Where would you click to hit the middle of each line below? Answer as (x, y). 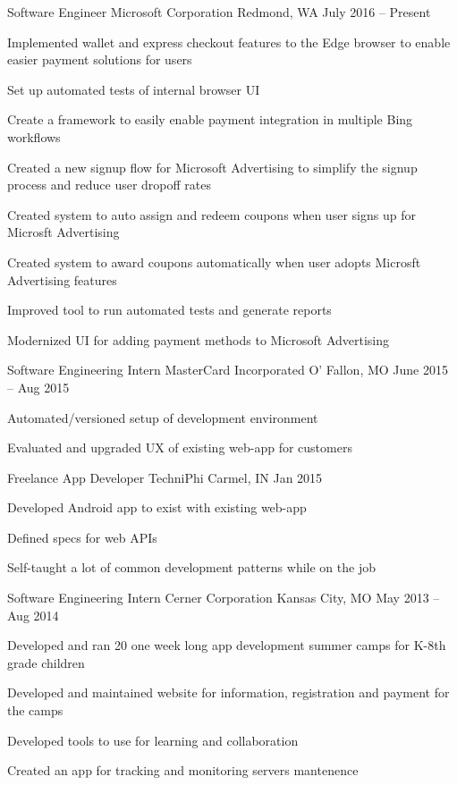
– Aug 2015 (38, 387)
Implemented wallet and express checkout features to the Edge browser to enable (229, 42)
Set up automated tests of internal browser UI (134, 89)
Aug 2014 (33, 615)
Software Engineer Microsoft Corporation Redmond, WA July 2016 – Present (219, 12)
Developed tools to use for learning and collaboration (153, 740)
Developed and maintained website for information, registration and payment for (228, 692)
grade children (46, 662)
